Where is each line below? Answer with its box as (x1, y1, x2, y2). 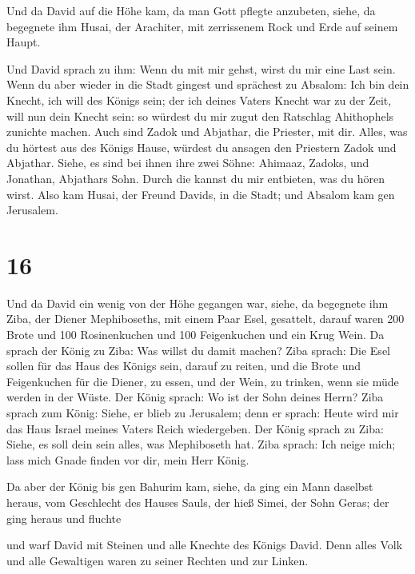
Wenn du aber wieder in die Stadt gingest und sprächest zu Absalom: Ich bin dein (6, 76, 409, 93)
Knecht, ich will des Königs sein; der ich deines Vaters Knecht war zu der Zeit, (6, 91, 392, 108)
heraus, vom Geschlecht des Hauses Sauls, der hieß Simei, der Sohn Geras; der (6, 493, 389, 510)
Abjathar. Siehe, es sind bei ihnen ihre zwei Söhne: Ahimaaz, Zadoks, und (6, 154, 369, 171)
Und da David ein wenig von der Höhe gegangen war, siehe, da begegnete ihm (6, 294, 389, 311)
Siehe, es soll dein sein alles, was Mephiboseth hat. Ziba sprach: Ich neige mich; (6, 436, 396, 452)
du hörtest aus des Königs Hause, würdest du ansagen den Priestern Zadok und (6, 138, 397, 155)
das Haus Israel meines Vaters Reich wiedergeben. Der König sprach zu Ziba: (6, 420, 384, 436)
